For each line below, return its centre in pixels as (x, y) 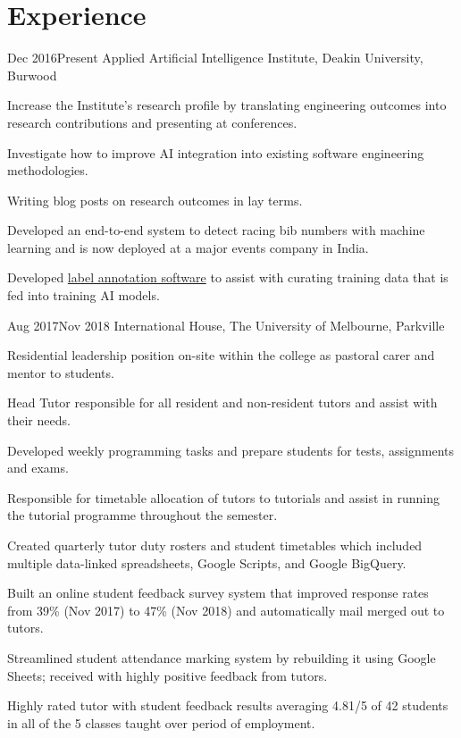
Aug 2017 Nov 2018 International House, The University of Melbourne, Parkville (226, 325)
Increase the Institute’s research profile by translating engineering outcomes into (227, 105)
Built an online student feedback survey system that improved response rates (218, 593)
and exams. (38, 468)
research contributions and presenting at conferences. (152, 122)
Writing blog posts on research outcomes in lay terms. (155, 200)
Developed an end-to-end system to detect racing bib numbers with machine (216, 230)
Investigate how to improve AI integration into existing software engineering (216, 152)
